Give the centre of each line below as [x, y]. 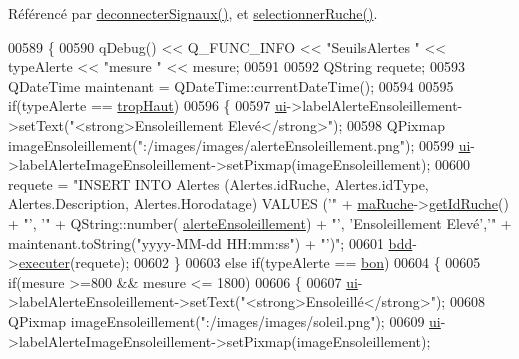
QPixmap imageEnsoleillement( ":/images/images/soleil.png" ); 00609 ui [224, 320]
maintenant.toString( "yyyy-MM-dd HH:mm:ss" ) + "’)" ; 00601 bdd [210, 242]
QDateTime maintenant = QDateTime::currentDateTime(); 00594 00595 [231, 85]
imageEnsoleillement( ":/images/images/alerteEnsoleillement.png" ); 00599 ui [239, 144]
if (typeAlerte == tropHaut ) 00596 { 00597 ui [147, 105]
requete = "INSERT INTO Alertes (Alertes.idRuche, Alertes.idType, [218, 183]
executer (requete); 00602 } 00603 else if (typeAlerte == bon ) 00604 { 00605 [249, 262]
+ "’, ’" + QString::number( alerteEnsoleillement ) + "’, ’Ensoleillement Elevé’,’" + [260, 222]
